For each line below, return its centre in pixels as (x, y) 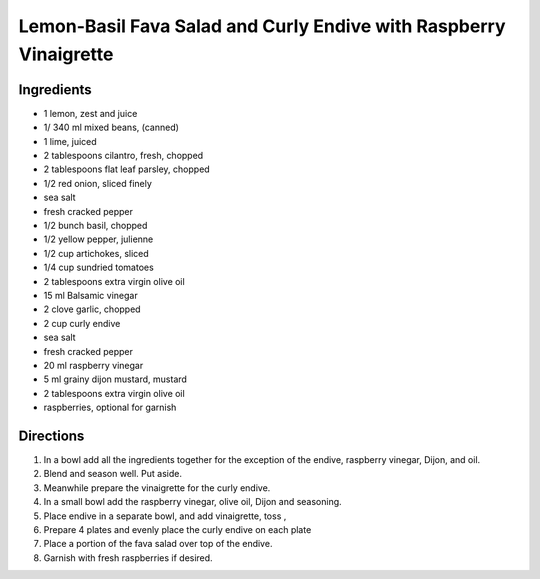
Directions (51, 435)
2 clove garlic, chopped (92, 309)
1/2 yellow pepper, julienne (98, 239)
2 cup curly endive (82, 323)
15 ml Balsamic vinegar (91, 295)
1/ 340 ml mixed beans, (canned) (111, 127)
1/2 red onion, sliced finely (97, 183)
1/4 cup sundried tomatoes (98, 267)
